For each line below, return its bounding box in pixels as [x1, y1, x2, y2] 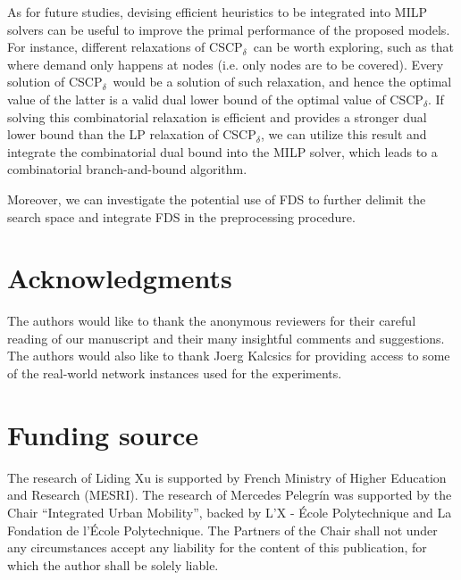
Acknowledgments [7, 260, 232, 296]
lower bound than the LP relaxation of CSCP [7, 125, 256, 144]
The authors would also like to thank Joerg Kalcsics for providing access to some [7, 346, 450, 365]
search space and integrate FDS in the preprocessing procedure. [7, 207, 356, 226]
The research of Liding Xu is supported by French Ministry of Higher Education [7, 468, 447, 486]
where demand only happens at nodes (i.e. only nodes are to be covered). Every [7, 54, 444, 73]
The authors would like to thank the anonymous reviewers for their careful [7, 311, 416, 330]
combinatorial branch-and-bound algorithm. [7, 160, 247, 178]
